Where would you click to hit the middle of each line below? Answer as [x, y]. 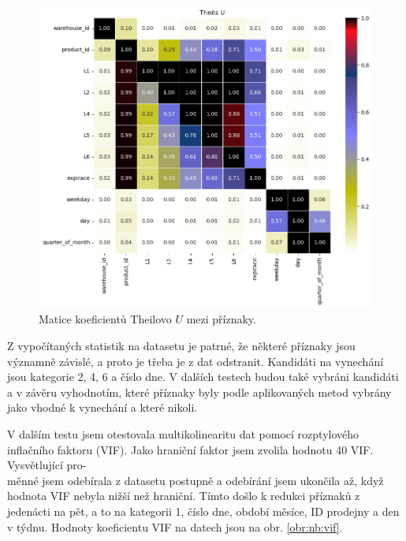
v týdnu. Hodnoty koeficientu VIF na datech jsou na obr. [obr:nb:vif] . [175, 526]
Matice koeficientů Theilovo [105, 319]
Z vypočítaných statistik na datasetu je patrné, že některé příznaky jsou [181, 345]
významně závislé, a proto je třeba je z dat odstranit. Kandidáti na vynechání [196, 361]
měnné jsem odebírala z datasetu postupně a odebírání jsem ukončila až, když [196, 480]
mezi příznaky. [221, 319]
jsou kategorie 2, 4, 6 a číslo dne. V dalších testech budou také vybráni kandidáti [203, 377]
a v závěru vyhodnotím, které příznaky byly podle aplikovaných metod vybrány [199, 392]
